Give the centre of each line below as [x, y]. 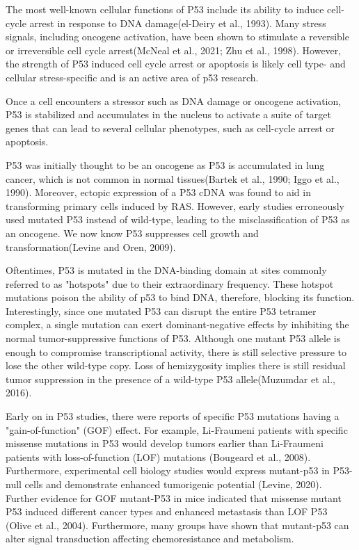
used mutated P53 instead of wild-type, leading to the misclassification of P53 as [178, 219]
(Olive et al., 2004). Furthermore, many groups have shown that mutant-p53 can [177, 525]
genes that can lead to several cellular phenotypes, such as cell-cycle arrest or [170, 128]
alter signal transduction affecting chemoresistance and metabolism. [150, 539]
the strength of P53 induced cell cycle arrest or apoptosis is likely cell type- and [176, 64]
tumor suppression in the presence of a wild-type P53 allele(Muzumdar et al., [170, 379]
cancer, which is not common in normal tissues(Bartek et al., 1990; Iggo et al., [173, 178]
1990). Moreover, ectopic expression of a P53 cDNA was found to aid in [158, 192]
